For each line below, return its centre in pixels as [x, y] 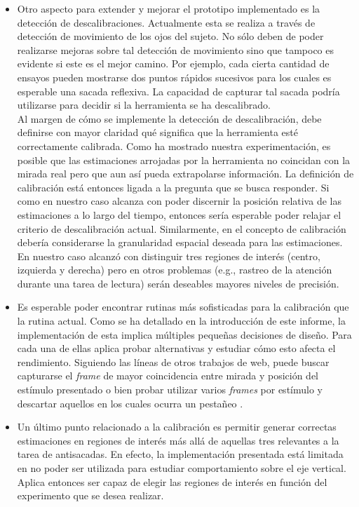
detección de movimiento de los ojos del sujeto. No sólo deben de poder [170, 36]
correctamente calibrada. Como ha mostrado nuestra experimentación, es [174, 146]
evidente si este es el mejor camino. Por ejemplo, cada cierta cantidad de [173, 63]
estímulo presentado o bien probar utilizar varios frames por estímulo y [170, 390]
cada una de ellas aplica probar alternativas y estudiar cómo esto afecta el [176, 348]
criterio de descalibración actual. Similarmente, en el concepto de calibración [182, 228]
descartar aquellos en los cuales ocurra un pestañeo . [130, 403]
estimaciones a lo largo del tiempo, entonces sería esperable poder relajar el [179, 214]
